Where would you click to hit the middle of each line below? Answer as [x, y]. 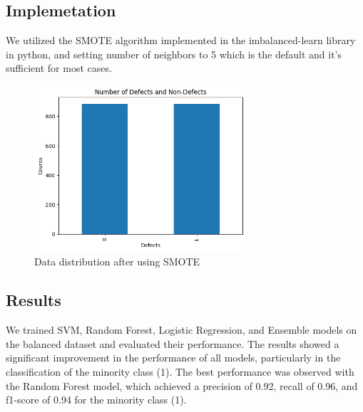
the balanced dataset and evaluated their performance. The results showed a [173, 343]
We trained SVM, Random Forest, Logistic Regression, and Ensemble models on [181, 330]
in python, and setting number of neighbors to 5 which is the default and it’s [174, 54]
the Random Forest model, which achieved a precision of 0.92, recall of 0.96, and [182, 385]
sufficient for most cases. [59, 68]
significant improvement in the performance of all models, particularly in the [173, 358]
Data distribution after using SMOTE [117, 262]
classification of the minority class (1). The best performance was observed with [180, 372]
